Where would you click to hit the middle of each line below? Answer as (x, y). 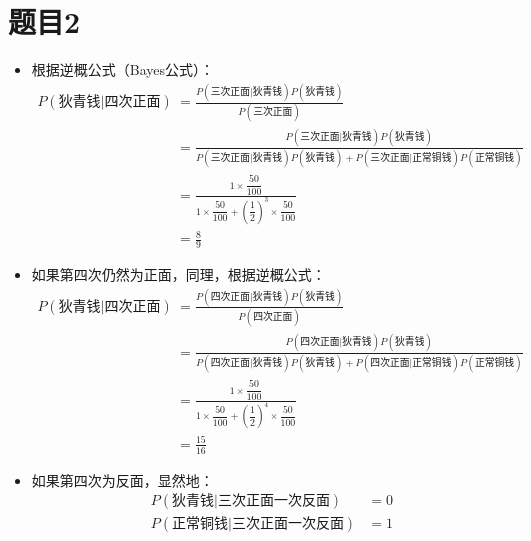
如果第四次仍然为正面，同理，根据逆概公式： (178, 273)
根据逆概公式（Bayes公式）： (123, 69)
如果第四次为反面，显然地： (122, 479)
